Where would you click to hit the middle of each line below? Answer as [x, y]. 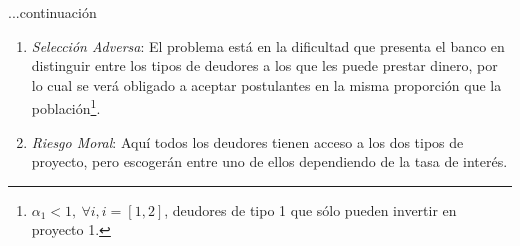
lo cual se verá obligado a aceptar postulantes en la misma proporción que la [266, 84]
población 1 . [66, 107]
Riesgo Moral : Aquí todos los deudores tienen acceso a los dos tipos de [247, 141]
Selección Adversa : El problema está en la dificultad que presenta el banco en [268, 45]
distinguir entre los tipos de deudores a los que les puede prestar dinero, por [264, 65]
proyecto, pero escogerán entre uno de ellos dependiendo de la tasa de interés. [269, 161]
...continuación [52, 12]
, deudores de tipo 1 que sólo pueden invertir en [310, 209]
